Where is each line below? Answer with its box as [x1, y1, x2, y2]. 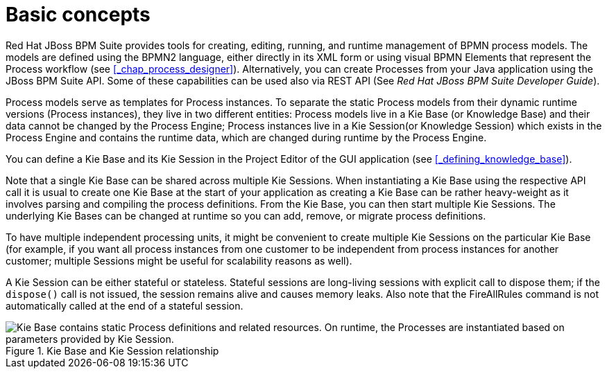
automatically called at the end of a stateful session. [6, 299, 243, 312]
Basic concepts [6, 3, 151, 26]
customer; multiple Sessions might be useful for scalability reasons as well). [6, 254, 352, 267]
